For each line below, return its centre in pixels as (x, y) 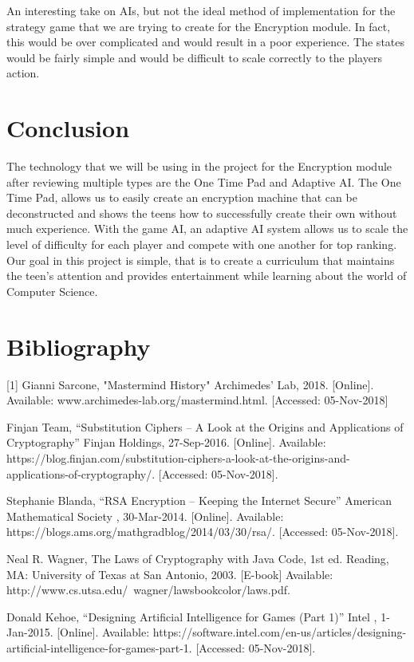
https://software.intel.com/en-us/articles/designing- (280, 632)
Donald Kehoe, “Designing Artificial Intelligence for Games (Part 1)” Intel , (192, 616)
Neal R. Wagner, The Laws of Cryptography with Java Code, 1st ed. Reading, (198, 558)
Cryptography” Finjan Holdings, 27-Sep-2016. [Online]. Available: (166, 442)
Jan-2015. (30, 632)
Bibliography (79, 346)
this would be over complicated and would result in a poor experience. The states (205, 42)
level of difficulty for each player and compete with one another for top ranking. (202, 244)
